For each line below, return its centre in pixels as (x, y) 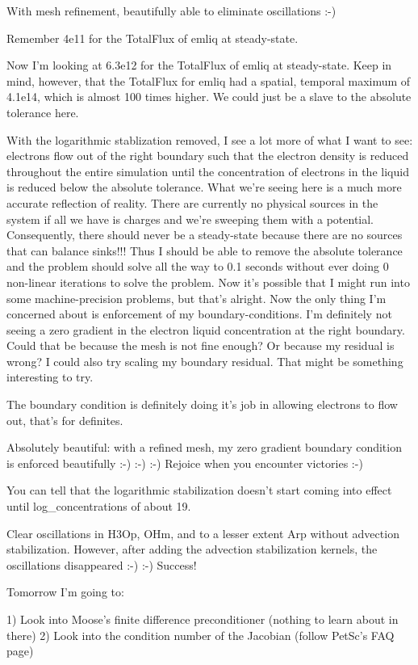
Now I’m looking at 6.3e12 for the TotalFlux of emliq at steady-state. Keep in (199, 65)
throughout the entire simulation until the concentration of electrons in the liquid (208, 171)
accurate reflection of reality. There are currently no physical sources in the (192, 202)
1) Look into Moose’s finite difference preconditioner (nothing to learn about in (203, 619)
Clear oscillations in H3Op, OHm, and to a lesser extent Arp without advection (203, 533)
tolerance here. (43, 112)
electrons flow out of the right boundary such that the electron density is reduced (208, 156)
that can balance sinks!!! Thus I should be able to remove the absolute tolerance (205, 250)
